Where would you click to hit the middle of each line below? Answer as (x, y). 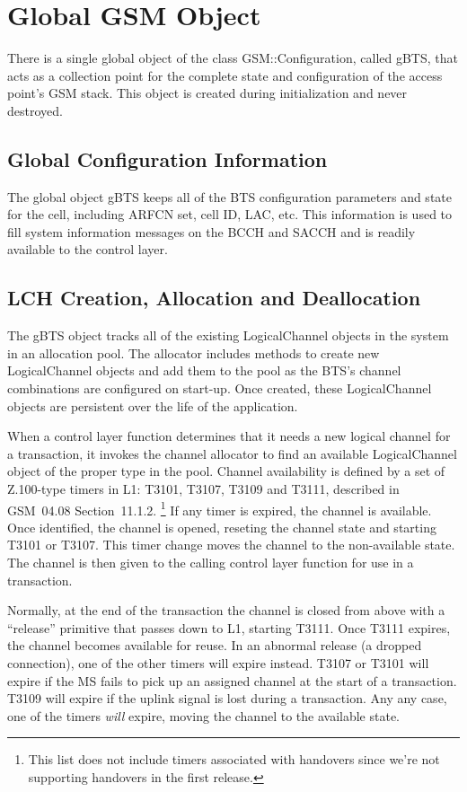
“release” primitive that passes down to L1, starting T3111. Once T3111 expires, (229, 627)
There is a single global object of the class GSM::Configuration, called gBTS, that (233, 58)
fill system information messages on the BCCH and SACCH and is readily (211, 231)
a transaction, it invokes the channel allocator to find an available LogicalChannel (232, 453)
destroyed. (35, 110)
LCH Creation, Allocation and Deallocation (214, 298)
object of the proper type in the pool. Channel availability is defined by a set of (226, 471)
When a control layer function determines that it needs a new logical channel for (229, 436)
